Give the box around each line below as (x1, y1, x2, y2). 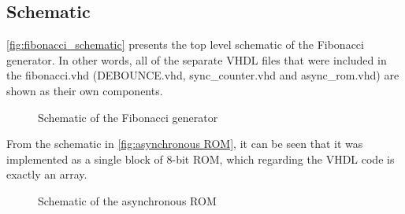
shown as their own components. (6, 82, 163, 98)
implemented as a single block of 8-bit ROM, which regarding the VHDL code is (6, 150, 395, 167)
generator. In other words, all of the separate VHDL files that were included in (6, 51, 387, 68)
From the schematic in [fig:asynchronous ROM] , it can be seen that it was (6, 135, 363, 152)
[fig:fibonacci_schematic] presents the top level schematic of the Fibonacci (6, 36, 364, 53)
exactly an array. (6, 166, 87, 183)
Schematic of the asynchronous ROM (38, 192, 217, 208)
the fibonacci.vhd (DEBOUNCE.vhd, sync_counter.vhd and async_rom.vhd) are (6, 67, 399, 83)
